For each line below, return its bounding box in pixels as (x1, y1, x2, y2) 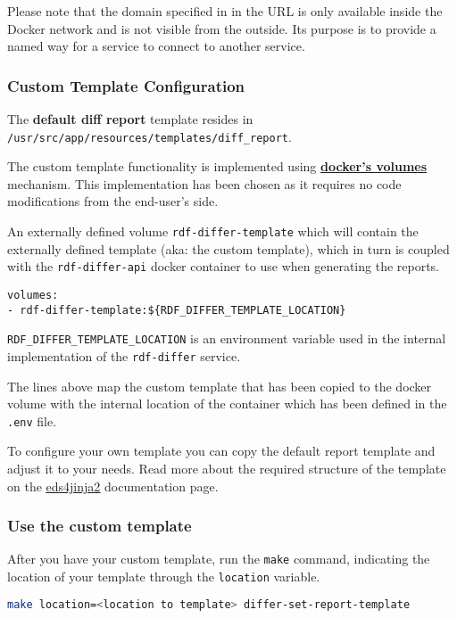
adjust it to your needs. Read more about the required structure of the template (7, 459, 446, 477)
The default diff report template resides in (7, 110, 253, 128)
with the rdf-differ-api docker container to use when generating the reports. (7, 257, 440, 276)
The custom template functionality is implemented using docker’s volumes (7, 157, 428, 176)
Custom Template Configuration (7, 74, 245, 96)
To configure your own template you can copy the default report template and (7, 441, 436, 460)
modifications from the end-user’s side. (7, 192, 219, 210)
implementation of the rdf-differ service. (7, 346, 241, 365)
